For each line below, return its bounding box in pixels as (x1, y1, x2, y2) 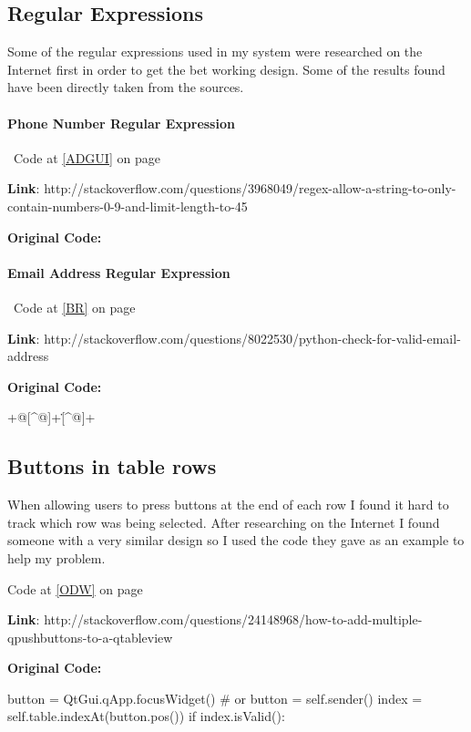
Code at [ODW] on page (7, 579, 143, 598)
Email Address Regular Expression (7, 263, 230, 282)
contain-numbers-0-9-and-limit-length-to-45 (7, 196, 248, 215)
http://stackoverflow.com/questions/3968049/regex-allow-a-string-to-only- (44, 179, 456, 198)
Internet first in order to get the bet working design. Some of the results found (7, 59, 445, 78)
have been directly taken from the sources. (7, 77, 244, 97)
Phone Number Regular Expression (7, 113, 235, 132)
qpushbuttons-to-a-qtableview (7, 627, 173, 646)
